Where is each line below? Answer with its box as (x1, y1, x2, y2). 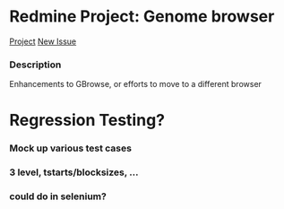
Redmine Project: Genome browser (9, 6, 275, 27)
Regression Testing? (9, 110, 166, 131)
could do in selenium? (9, 190, 108, 203)
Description (9, 58, 62, 71)
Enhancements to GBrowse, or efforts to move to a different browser (9, 79, 262, 90)
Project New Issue (9, 36, 77, 47)
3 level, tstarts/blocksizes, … (9, 166, 139, 179)
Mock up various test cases (9, 142, 133, 154)
